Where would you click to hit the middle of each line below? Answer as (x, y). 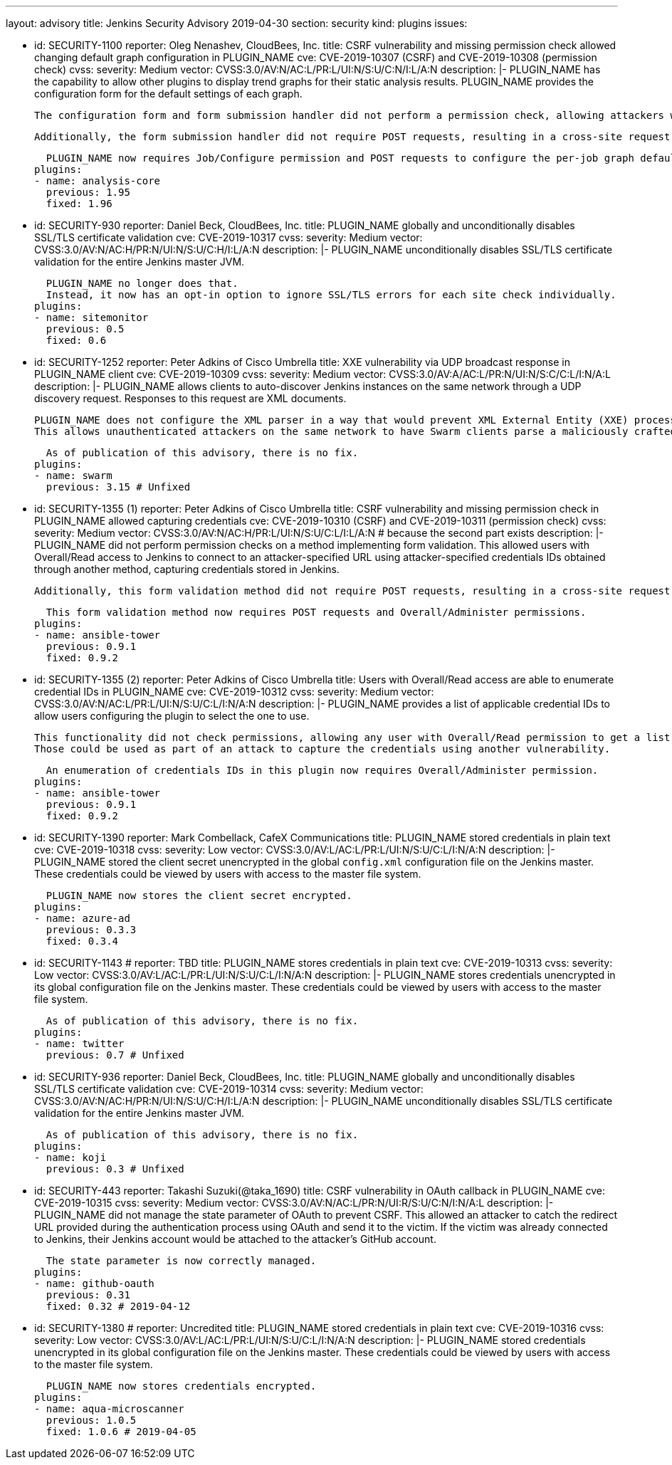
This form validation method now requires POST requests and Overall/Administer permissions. (316, 612)
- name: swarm (73, 476)
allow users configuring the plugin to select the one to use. (172, 716)
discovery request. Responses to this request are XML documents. (190, 398)
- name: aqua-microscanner (109, 1409)
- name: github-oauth (94, 1283)
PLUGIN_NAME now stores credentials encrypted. (181, 1386)
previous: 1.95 (88, 192)
